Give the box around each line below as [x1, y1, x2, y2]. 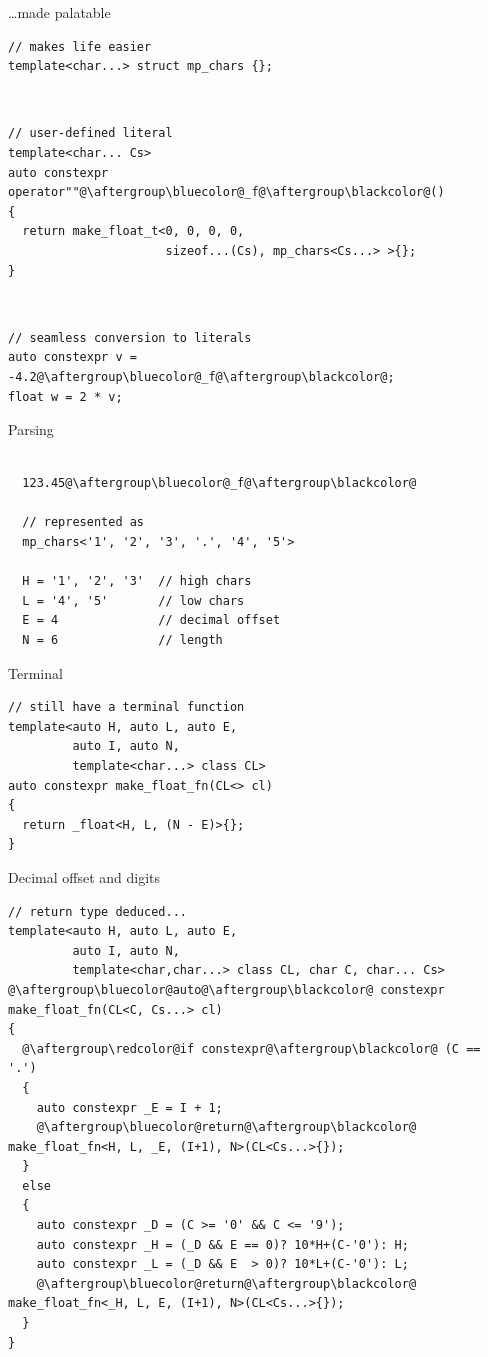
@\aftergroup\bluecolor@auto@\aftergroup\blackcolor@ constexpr [8, 982, 445, 997]
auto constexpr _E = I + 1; [36, 1100, 223, 1115]
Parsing [8, 419, 54, 440]
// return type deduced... [8, 904, 187, 919]
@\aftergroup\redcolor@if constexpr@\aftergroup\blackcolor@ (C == [22, 1041, 481, 1056]
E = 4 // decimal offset [22, 613, 281, 628]
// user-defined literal [8, 126, 173, 141]
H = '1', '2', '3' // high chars [22, 574, 252, 589]
